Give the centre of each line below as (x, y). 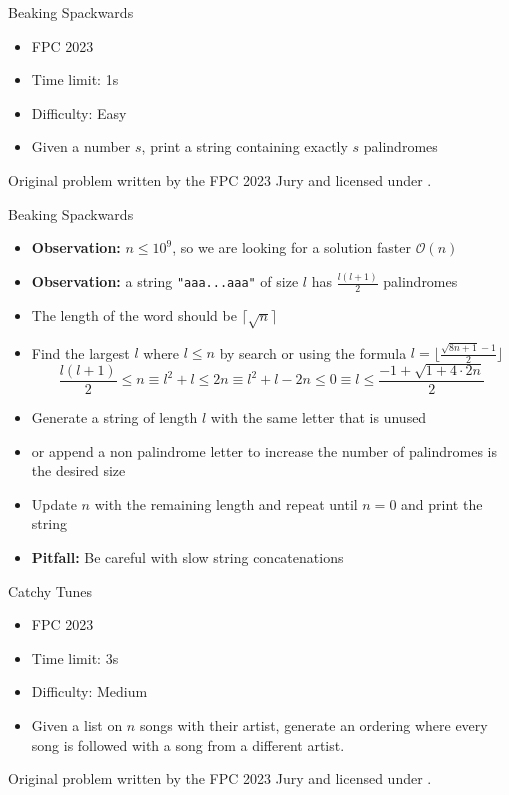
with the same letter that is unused (318, 417)
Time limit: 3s (75, 657)
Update (54, 503)
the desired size (78, 470)
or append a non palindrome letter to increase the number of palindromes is (264, 450)
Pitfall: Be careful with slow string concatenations (187, 557)
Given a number (81, 146)
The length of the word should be (134, 314)
